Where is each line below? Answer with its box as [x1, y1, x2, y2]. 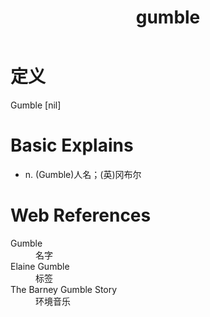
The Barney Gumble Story [10, 283, 118, 295]
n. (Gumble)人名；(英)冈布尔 [24, 168, 142, 180]
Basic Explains [10, 134, 134, 157]
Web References [10, 204, 152, 227]
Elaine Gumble [10, 260, 70, 272]
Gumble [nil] [10, 99, 62, 111]
